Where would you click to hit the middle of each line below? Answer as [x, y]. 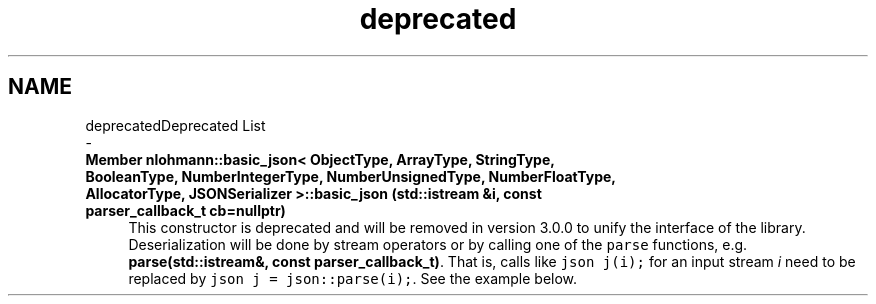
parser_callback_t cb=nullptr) [185, 210]
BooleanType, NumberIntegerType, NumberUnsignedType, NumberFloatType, [350, 176]
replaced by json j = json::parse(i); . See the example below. [353, 278]
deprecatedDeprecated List [175, 125]
